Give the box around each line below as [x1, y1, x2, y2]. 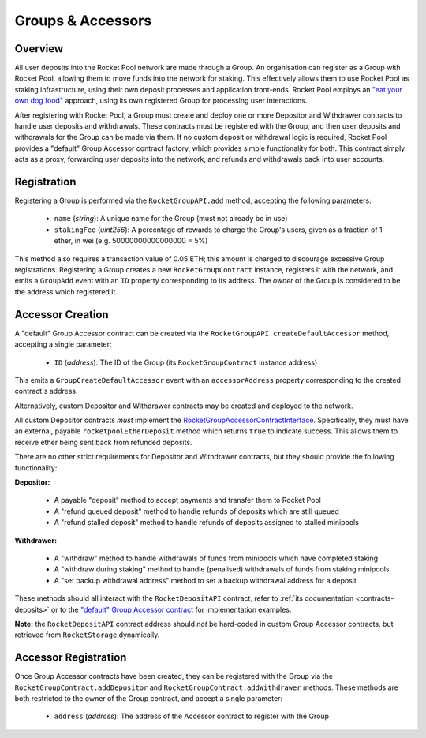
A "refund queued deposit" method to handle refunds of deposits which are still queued [54, 506, 339, 516]
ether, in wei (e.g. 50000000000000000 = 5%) [54, 236, 208, 245]
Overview [14, 42, 64, 55]
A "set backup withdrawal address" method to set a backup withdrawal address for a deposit [54, 575, 357, 585]
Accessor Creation [14, 308, 110, 321]
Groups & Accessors [14, 12, 152, 29]
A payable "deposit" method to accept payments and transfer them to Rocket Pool [54, 496, 321, 505]
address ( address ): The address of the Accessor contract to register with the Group [54, 711, 330, 721]
